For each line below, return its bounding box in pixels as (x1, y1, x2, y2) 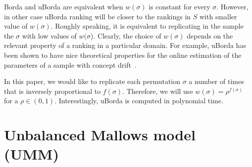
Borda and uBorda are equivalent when (4, 1, 123, 11)
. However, (216, 1, 249, 11)
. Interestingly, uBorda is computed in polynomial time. (54, 95, 223, 106)
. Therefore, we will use (122, 85, 193, 96)
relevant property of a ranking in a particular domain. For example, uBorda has (4, 40, 246, 50)
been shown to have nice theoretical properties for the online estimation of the (4, 49, 242, 60)
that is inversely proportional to (4, 85, 101, 96)
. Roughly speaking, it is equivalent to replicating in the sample (50, 21, 244, 31)
